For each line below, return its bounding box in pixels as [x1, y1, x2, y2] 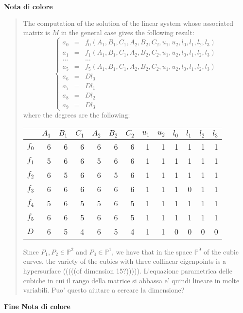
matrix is [23, 27, 50, 38]
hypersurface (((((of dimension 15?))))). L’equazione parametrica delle [23, 266, 233, 276]
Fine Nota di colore [4, 301, 70, 311]
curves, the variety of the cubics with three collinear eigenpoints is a [23, 256, 226, 266]
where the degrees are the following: [23, 110, 130, 120]
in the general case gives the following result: [61, 27, 194, 38]
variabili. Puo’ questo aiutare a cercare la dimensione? [23, 285, 185, 295]
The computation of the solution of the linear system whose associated [23, 18, 233, 28]
